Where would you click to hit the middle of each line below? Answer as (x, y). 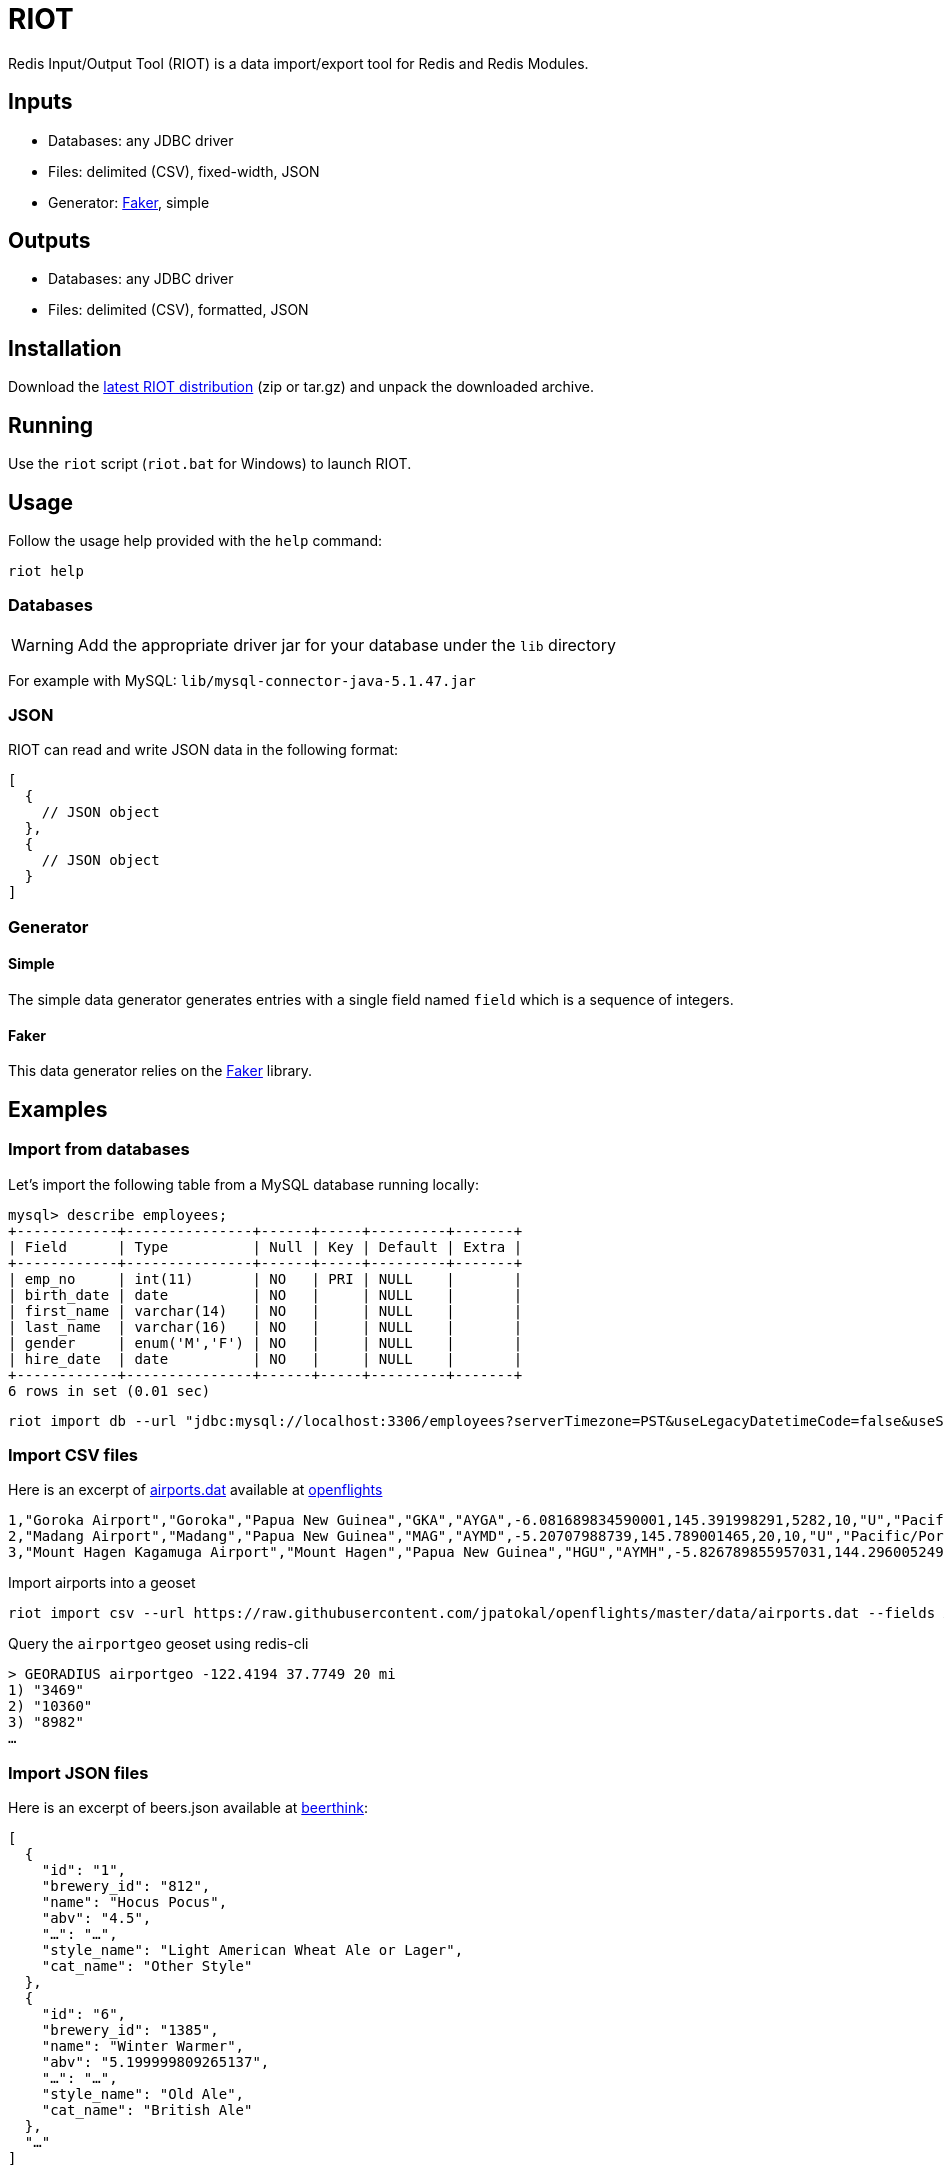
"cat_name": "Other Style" (147, 1966)
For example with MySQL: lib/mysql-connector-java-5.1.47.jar (242, 680)
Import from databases (99, 1149)
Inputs (40, 102)
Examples (58, 1109)
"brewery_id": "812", (126, 1886)
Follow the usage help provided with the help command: (195, 540)
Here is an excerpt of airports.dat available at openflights (195, 1490)
